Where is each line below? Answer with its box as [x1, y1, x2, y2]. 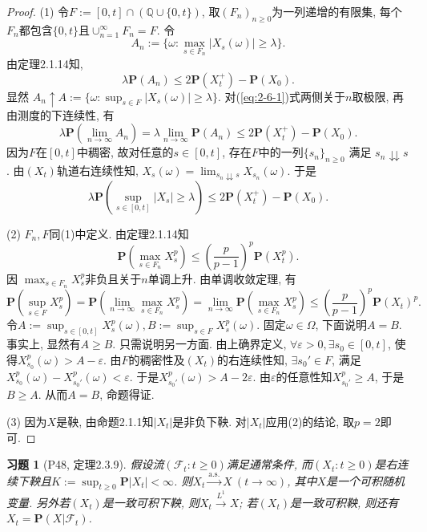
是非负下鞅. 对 [172, 412, 247, 429]
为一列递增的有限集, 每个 [272, 3, 402, 19]
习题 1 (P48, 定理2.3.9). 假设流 [6, 456, 164, 473]
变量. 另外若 [6, 493, 70, 510]
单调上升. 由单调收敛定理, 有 [147, 270, 296, 286]
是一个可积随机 [326, 472, 405, 489]
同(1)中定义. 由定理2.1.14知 [49, 225, 189, 242]
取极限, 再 [352, 87, 405, 104]
